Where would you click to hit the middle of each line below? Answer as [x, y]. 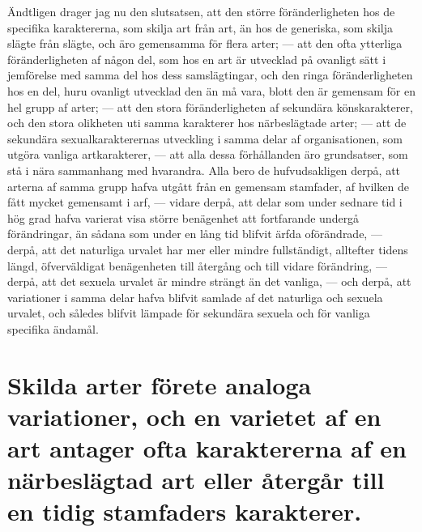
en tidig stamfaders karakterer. [185, 511]
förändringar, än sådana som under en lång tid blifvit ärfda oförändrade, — [195, 234]
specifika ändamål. [53, 328]
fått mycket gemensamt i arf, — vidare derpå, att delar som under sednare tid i [205, 202]
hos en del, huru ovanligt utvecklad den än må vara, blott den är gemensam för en [211, 90]
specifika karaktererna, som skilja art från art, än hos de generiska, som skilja [200, 27]
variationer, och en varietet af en [194, 416]
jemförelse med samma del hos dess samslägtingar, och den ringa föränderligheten [210, 75]
